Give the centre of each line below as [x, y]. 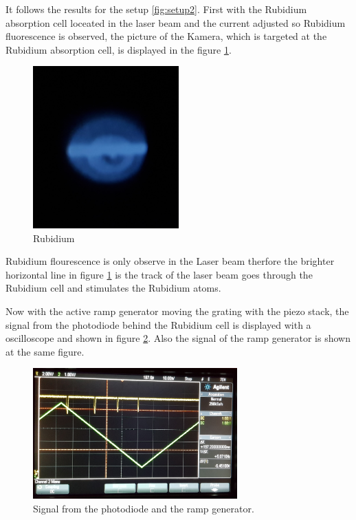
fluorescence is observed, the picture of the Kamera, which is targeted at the [166, 36]
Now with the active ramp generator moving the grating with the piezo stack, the [177, 311]
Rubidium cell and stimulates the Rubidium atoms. [113, 288]
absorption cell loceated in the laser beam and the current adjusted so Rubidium [176, 22]
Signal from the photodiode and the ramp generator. [144, 508]
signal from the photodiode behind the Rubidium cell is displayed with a [158, 324]
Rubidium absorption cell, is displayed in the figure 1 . [119, 49]
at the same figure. [45, 351]
